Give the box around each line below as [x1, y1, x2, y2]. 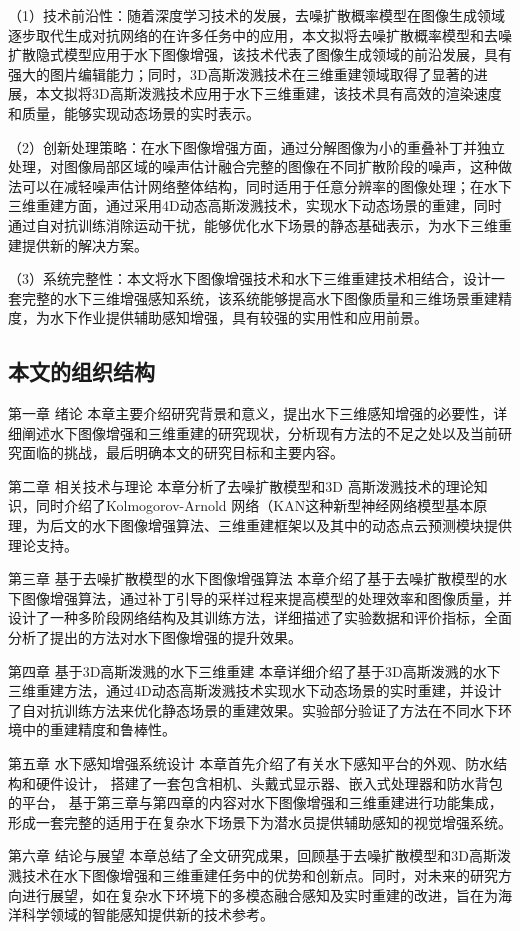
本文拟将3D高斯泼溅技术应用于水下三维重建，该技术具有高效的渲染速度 [35, 83, 502, 104]
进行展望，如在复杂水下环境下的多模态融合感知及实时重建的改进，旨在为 [21, 884, 498, 905]
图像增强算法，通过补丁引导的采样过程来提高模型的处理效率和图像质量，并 [21, 587, 512, 608]
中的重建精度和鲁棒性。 [21, 719, 176, 740]
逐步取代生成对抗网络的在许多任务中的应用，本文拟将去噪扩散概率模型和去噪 [8, 24, 512, 45]
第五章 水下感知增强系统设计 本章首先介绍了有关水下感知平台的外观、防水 [8, 753, 494, 774]
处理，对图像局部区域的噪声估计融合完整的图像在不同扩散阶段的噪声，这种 [8, 156, 498, 177]
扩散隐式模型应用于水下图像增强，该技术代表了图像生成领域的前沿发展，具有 [8, 44, 512, 65]
